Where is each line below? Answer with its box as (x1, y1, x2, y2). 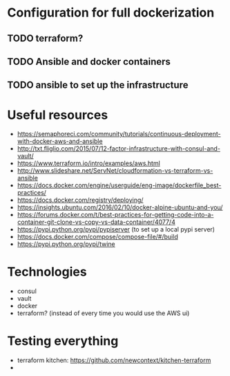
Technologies (7, 264, 88, 280)
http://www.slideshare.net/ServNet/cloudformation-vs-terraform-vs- (17, 167, 213, 175)
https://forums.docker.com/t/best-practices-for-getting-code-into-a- (17, 211, 214, 219)
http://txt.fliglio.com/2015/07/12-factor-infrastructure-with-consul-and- (17, 144, 221, 153)
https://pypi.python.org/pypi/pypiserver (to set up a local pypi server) (17, 225, 215, 234)
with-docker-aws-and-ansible (17, 137, 103, 146)
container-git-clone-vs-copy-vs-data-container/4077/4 (17, 218, 176, 226)
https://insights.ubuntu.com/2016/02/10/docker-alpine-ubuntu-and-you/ (17, 203, 223, 211)
